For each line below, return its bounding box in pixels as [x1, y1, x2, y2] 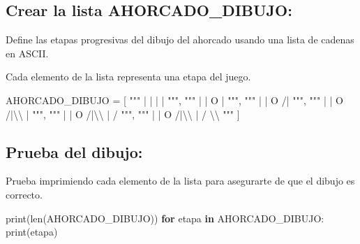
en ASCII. [6, 45, 49, 60]
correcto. [6, 187, 43, 201]
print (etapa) [6, 224, 58, 239]
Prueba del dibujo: [6, 141, 143, 162]
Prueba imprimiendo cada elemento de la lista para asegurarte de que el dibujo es [6, 173, 355, 188]
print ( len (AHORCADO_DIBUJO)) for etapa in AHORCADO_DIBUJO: [6, 210, 324, 225]
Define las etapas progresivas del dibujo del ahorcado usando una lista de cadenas [6, 32, 354, 47]
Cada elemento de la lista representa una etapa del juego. [6, 69, 251, 84]
